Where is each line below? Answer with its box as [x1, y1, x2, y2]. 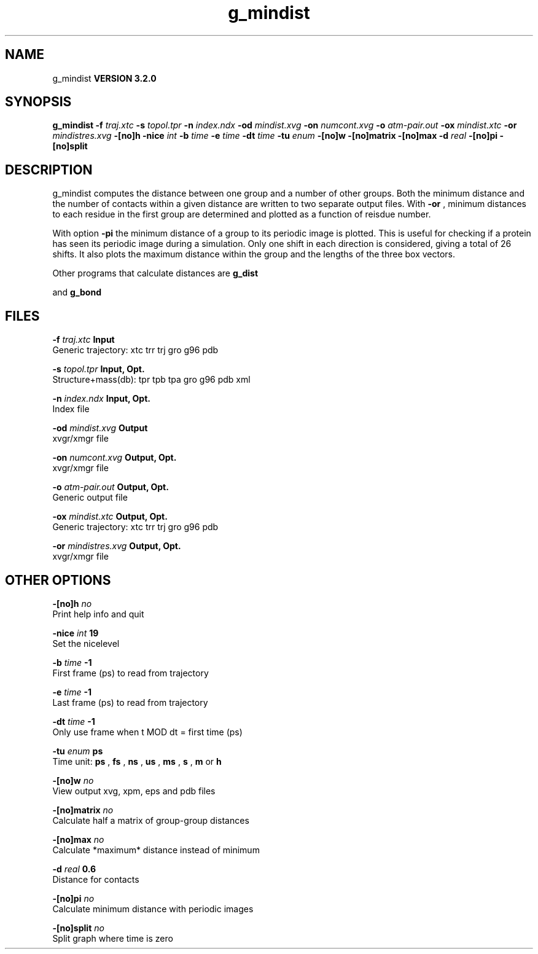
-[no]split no [52, 922, 104, 933]
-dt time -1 [52, 716, 95, 727]
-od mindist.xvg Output [52, 423, 148, 434]
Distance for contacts [52, 874, 139, 885]
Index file [52, 404, 90, 415]
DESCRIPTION [5, 162, 93, 178]
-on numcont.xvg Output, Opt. [52, 452, 177, 463]
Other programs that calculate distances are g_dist [52, 268, 259, 279]
